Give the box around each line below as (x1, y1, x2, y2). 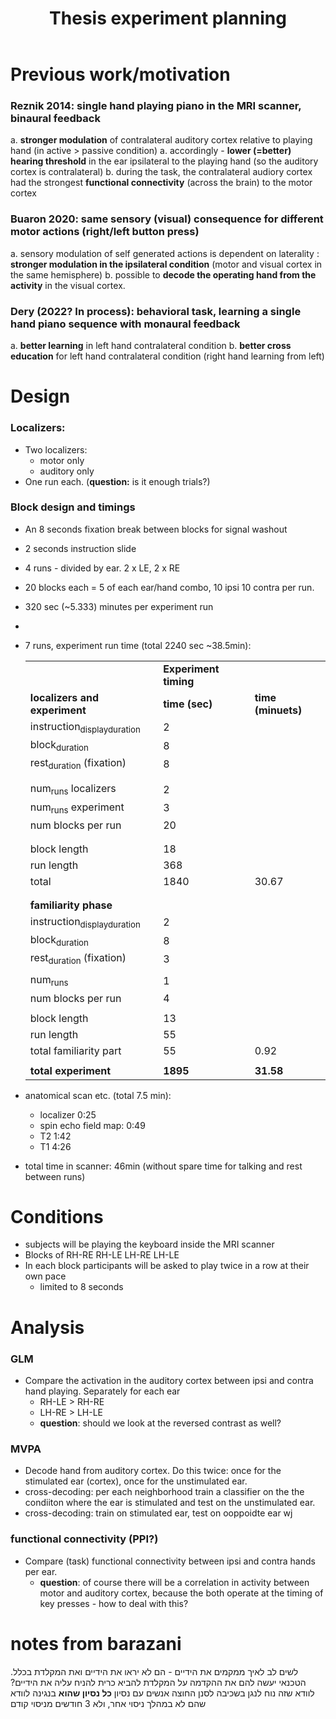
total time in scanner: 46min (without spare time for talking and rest (24, 1160, 303, 1172)
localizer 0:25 (39, 1108, 97, 1121)
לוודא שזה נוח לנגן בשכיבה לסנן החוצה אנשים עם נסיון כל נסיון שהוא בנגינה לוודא (10, 1687, 315, 1699)
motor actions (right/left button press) (10, 225, 200, 239)
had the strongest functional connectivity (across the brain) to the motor (10, 177, 313, 189)
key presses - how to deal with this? (39, 1597, 189, 1609)
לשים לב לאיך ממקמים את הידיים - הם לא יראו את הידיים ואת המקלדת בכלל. (10, 1665, 299, 1677)
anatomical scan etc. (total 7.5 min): (24, 1089, 172, 1101)
